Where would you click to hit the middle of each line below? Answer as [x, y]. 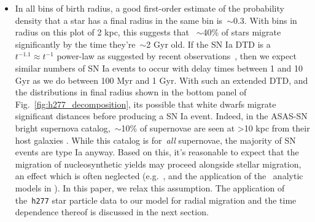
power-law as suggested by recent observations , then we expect [177, 56]
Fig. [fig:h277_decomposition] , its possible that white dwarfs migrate [146, 104]
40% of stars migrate [242, 32]
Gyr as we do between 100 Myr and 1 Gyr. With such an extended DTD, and [161, 80]
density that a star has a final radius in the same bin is [119, 20]
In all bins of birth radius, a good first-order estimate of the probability [150, 8]
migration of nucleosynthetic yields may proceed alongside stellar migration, [158, 164]
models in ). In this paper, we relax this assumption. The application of [150, 187]
